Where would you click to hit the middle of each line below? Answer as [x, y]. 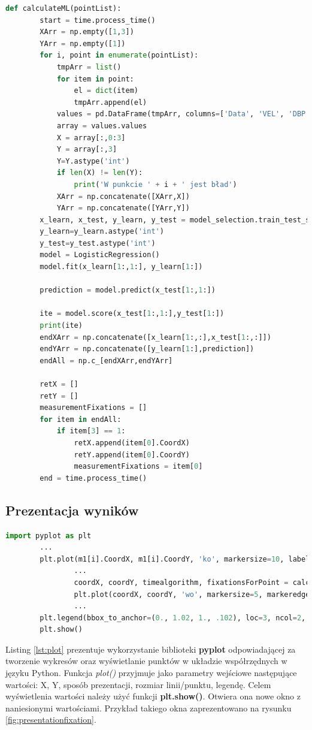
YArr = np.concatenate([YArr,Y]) [123, 208]
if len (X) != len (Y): [100, 173]
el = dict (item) [106, 91]
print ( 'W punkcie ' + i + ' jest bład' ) [155, 184]
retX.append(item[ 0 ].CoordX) [132, 443]
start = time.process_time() [98, 20]
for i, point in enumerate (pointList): [119, 55]
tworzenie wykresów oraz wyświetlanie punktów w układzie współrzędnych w [146, 661]
